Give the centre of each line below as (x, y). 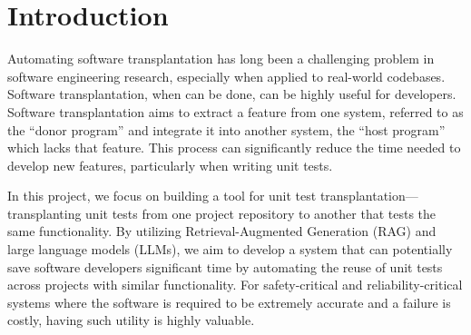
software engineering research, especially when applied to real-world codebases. (226, 76)
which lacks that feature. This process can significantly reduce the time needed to (234, 148)
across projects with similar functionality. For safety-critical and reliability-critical (235, 285)
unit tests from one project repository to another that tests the (261, 213)
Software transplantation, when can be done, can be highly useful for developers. (232, 94)
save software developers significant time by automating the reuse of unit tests (225, 266)
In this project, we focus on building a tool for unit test (162, 196)
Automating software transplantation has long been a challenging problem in (221, 59)
